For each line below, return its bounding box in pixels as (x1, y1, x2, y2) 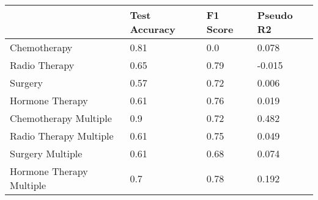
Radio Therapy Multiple (10, 129, 114, 143)
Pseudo (257, 8, 293, 22)
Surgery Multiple (10, 146, 83, 160)
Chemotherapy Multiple (10, 111, 112, 125)
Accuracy (130, 22, 176, 36)
